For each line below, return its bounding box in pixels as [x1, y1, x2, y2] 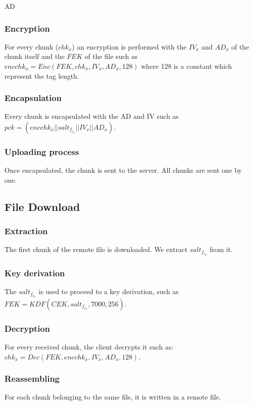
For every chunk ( [4, 41, 58, 51]
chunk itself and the [4, 51, 65, 61]
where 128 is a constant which [141, 61, 232, 71]
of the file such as [85, 51, 138, 61]
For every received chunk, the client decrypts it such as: [4, 342, 173, 352]
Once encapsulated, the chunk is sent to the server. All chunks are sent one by [4, 165, 242, 175]
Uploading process [4, 145, 79, 157]
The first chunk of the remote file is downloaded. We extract [4, 244, 188, 254]
